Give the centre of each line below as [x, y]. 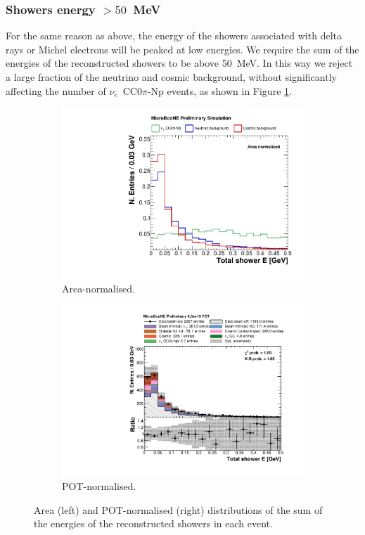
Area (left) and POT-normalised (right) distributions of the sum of [178, 509]
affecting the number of [56, 90]
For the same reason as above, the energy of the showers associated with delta [174, 36]
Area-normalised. [98, 288]
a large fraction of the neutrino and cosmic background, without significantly [171, 77]
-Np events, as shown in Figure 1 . [219, 90]
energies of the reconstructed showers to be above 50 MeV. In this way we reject [179, 63]
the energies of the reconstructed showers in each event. [153, 523]
